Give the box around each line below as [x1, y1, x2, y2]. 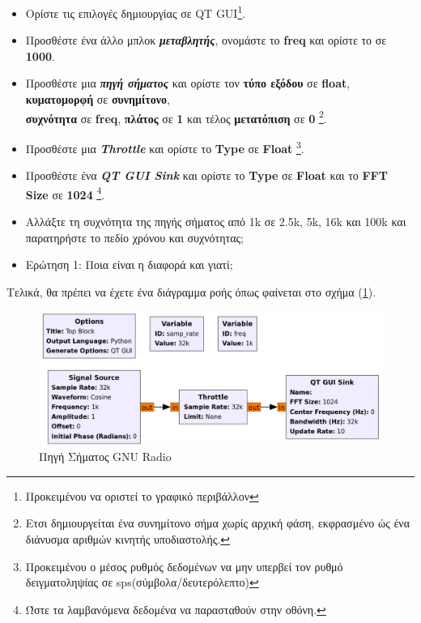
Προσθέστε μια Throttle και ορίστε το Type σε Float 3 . [25, 137, 304, 156]
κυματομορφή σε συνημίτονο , [25, 91, 170, 108]
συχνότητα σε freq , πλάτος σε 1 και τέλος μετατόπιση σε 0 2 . [25, 107, 327, 126]
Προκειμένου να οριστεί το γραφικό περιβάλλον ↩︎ [25, 487, 259, 504]
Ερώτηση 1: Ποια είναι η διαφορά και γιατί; [25, 256, 233, 273]
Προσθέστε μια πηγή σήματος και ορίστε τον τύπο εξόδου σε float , [25, 75, 351, 92]
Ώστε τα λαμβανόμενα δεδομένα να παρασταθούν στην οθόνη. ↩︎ [25, 600, 326, 617]
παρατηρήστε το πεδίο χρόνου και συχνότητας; [25, 228, 244, 245]
